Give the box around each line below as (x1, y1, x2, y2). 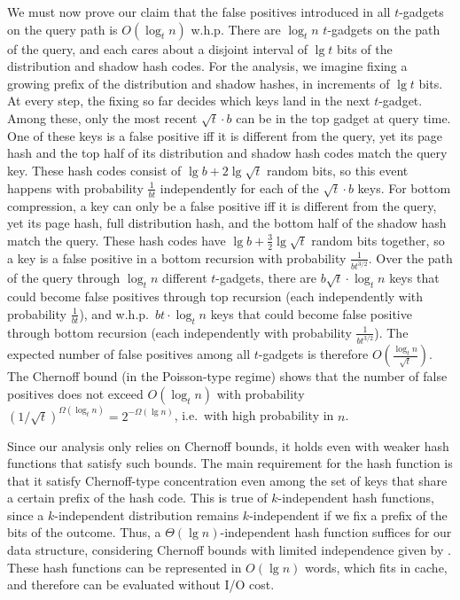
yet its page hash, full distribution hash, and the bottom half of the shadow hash (7, 214, 447, 232)
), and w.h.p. (79, 304, 149, 323)
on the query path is (7, 19, 118, 38)
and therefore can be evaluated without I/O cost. (7, 575, 275, 594)
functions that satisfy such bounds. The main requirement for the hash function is (7, 454, 453, 472)
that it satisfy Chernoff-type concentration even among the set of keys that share (7, 471, 448, 489)
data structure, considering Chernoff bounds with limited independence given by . (7, 541, 451, 559)
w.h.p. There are (191, 19, 281, 38)
